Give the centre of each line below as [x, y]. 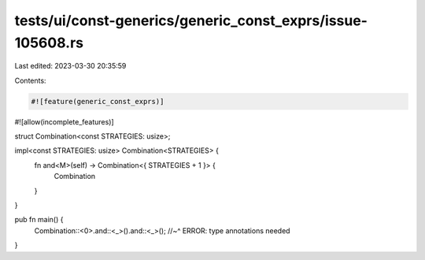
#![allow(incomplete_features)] [64, 121]
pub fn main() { [39, 220]
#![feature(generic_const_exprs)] [98, 101]
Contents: [30, 80]
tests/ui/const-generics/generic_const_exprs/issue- [191, 20]
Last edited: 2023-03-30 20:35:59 [70, 66]
